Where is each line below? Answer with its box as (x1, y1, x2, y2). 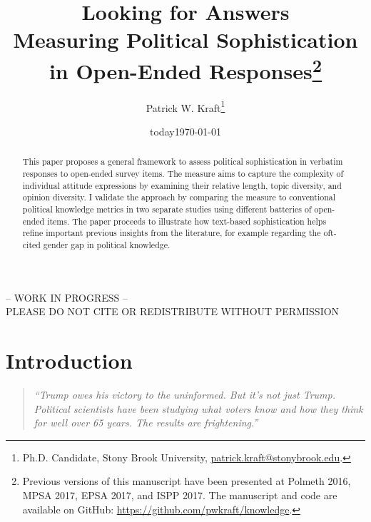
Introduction (6, 346, 133, 375)
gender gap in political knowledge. (43, 239, 171, 251)
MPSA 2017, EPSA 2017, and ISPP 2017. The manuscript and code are (22, 488, 337, 502)
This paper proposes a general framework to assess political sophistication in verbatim (22, 155, 343, 168)
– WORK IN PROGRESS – (6, 290, 128, 304)
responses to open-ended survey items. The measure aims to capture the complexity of (22, 168, 344, 180)
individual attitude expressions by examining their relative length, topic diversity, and (22, 179, 342, 191)
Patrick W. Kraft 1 (146, 98, 225, 115)
